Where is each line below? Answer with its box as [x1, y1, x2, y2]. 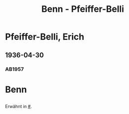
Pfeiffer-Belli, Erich [5, 31, 85, 42]
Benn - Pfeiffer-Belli [41, 3, 125, 15]
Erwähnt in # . [5, 104, 32, 110]
